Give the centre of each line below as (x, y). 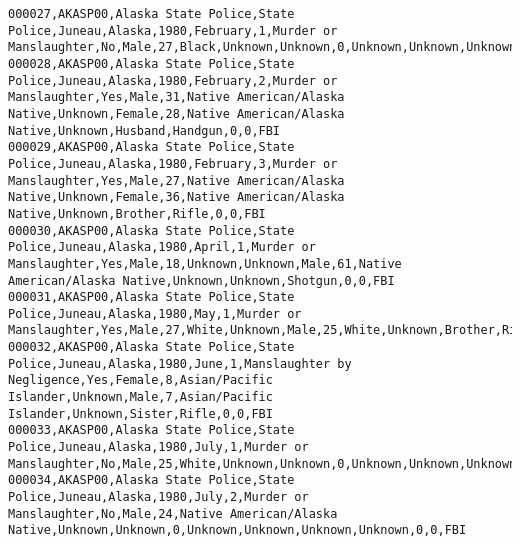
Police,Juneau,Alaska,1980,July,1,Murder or (158, 447)
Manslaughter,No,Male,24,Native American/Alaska (173, 513)
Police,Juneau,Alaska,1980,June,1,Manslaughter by (180, 363)
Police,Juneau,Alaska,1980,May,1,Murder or (155, 313)
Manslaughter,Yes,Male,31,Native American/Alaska (176, 97)
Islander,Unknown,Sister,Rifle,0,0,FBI (140, 413)
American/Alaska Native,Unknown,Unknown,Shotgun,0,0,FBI (201, 280)
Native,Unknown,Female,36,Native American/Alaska (176, 197)
